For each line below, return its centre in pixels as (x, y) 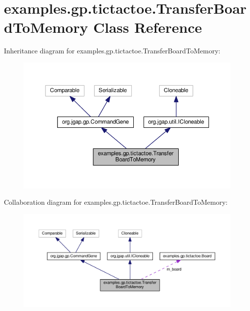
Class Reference (147, 27)
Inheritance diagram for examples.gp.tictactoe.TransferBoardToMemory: (112, 51)
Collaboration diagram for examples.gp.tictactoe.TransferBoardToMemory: (116, 202)
